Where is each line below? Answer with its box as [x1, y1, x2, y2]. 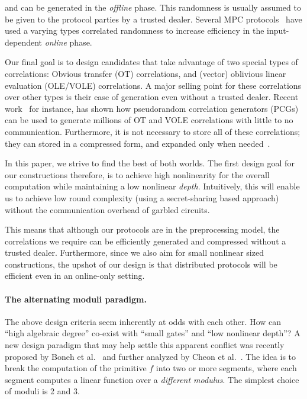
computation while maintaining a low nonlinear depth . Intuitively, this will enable [5, 180, 300, 192]
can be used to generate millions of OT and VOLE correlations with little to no [5, 114, 293, 126]
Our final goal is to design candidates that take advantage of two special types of [5, 56, 298, 68]
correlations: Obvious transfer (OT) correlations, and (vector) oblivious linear [5, 67, 286, 79]
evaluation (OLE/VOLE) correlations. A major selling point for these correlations [5, 79, 302, 91]
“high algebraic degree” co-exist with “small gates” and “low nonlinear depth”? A [5, 327, 300, 339]
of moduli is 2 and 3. [5, 385, 80, 397]
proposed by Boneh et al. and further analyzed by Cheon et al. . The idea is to [5, 350, 296, 362]
